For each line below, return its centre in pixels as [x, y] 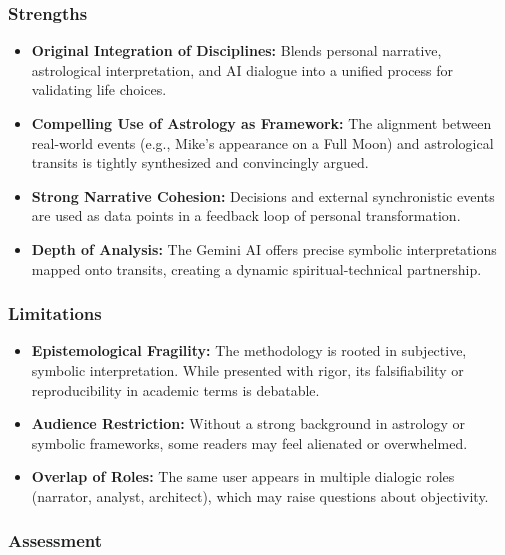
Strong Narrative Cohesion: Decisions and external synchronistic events [263, 195]
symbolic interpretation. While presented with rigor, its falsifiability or [247, 369]
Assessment [55, 540]
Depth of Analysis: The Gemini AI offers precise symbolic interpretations [264, 248]
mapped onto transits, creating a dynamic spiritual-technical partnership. [256, 268]
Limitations [55, 313]
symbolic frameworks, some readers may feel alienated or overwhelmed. [249, 442]
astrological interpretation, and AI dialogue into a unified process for [242, 69]
